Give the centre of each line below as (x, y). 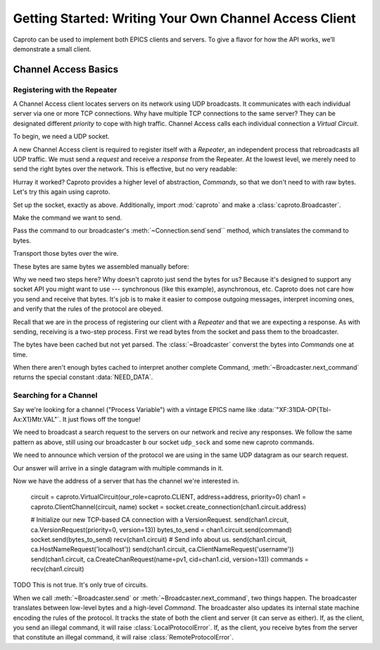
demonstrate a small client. (52, 49)
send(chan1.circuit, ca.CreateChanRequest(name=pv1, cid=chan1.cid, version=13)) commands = (170, 559)
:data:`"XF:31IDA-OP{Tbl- (294, 409)
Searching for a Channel (55, 396)
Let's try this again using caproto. (62, 192)
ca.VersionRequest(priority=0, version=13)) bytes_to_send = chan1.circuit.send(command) (161, 530)
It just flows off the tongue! (101, 419)
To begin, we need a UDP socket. (61, 137)
